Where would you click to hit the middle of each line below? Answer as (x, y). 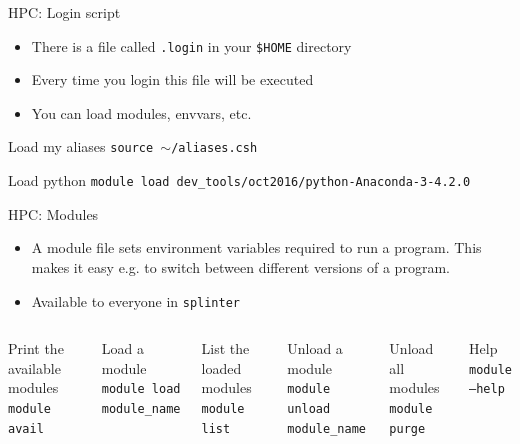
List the (225, 348)
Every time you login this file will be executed (172, 79)
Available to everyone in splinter (135, 300)
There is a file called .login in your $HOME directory (191, 45)
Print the (36, 348)
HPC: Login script (64, 12)
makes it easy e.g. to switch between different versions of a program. (240, 266)
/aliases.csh (214, 148)
